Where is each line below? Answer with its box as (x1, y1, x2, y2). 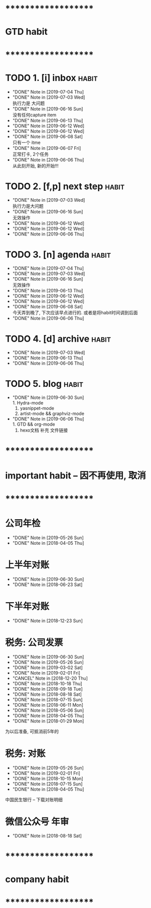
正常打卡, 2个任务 (12, 151, 49, 157)
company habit (5, 873, 69, 885)
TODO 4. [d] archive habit (5, 333, 111, 345)
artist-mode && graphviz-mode (20, 410, 84, 417)
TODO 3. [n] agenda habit (5, 249, 111, 260)
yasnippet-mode (20, 405, 54, 411)
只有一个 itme (12, 139, 41, 145)
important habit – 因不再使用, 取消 (5, 470, 146, 481)
